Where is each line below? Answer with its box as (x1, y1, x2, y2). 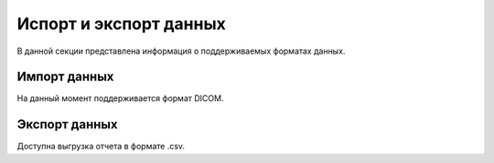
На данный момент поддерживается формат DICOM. (16, 93, 224, 104)
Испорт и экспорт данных (16, 14, 226, 34)
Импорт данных (16, 69, 114, 85)
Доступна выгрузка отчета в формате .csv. (16, 141, 186, 152)
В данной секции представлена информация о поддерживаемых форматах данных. (16, 46, 346, 56)
